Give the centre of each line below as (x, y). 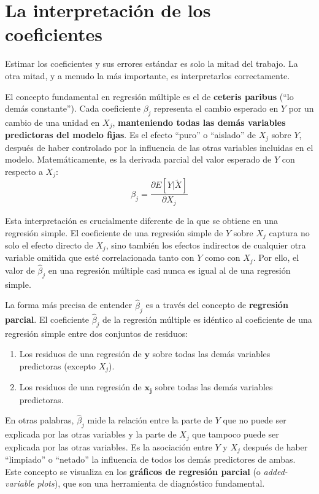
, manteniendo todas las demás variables (199, 122)
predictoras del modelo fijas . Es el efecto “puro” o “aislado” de (130, 135)
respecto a (24, 171)
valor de (20, 270)
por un (301, 108)
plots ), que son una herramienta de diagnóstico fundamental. (151, 483)
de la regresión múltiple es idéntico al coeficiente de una (207, 319)
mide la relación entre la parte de (150, 420)
